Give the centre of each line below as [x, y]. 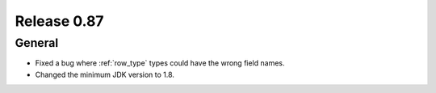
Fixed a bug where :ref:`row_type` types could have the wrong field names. [160, 63]
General [37, 43]
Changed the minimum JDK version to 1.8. [105, 74]
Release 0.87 [59, 21]
